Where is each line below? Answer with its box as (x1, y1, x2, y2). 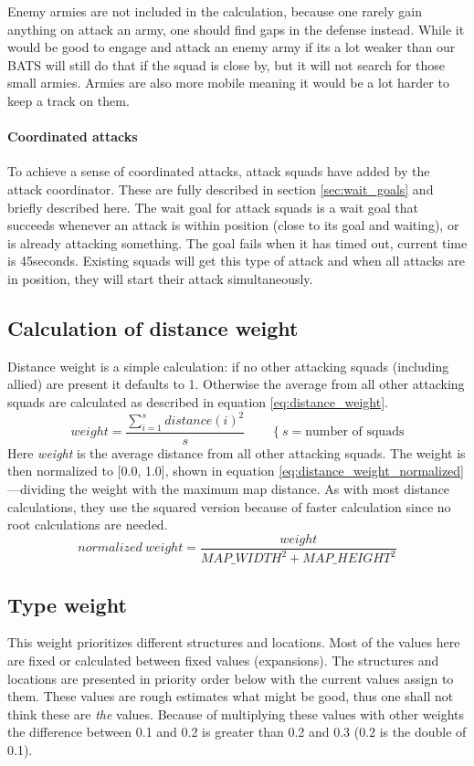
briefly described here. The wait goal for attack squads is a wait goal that (7, 197, 419, 216)
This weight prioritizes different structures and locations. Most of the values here (7, 633, 460, 652)
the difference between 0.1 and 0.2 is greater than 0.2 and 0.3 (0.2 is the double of (7, 722, 467, 741)
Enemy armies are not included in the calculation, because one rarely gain (7, 2, 422, 20)
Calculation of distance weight (7, 313, 299, 341)
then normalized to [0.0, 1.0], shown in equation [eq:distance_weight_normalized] (7, 461, 464, 480)
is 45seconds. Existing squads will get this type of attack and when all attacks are (7, 251, 465, 270)
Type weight (7, 590, 127, 618)
